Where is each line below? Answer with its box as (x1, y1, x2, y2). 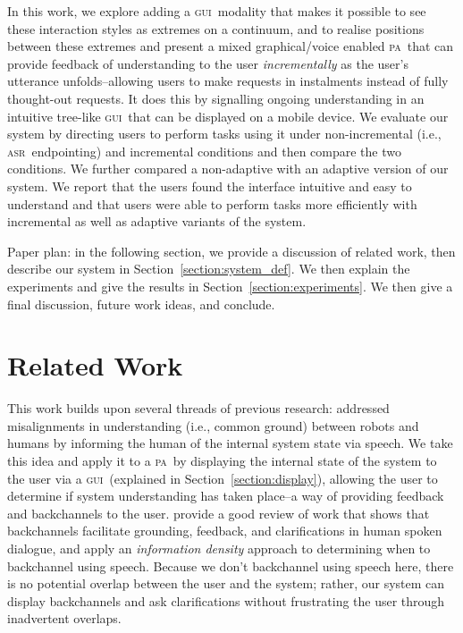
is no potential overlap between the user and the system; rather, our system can (7, 574, 445, 593)
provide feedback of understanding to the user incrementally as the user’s (7, 54, 408, 72)
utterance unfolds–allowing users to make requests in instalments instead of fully (7, 72, 449, 90)
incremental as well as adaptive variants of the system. (7, 212, 307, 231)
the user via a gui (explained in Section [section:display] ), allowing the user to (7, 468, 438, 487)
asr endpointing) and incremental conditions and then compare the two (7, 141, 401, 160)
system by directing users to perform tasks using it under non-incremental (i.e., (7, 124, 442, 143)
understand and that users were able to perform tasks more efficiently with (7, 194, 417, 213)
